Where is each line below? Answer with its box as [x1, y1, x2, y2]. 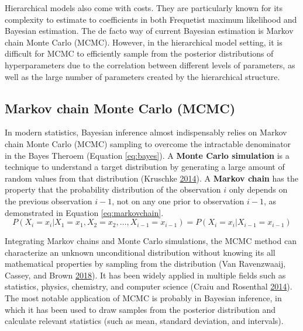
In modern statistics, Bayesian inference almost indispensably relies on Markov [5, 126, 287, 138]
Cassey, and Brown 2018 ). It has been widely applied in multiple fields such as [5, 269, 286, 281]
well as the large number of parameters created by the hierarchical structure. [5, 70, 280, 82]
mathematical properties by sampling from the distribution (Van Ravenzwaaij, [5, 257, 286, 270]
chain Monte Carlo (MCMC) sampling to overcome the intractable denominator [5, 137, 291, 149]
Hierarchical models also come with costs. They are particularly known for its [5, 2, 283, 13]
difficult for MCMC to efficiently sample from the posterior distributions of [5, 47, 274, 60]
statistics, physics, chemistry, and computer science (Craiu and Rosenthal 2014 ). [5, 280, 292, 292]
